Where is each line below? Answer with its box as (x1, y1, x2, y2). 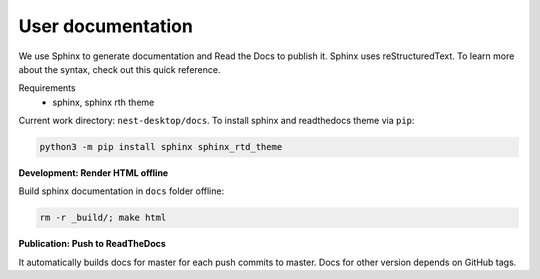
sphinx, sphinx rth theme (52, 96, 155, 108)
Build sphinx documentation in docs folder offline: (18, 185, 225, 197)
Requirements (18, 82, 76, 94)
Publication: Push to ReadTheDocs (18, 238, 167, 250)
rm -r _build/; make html (39, 212, 167, 224)
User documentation (18, 15, 194, 37)
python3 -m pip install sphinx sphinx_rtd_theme (39, 141, 283, 153)
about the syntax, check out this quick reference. (18, 63, 221, 75)
